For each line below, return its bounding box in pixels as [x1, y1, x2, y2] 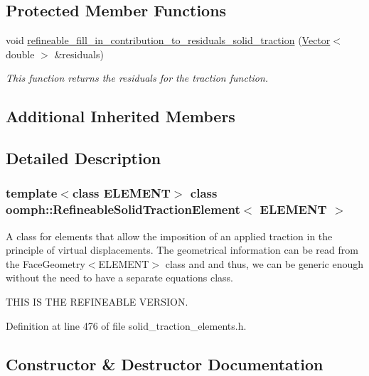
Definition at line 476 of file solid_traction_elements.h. [6, 318, 247, 333]
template [6, 184, 58, 202]
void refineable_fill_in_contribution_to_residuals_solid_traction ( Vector [6, 33, 331, 48]
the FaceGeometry [6, 256, 85, 271]
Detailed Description [6, 147, 161, 169]
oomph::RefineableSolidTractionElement [6, 200, 240, 218]
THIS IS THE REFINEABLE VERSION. [6, 294, 188, 309]
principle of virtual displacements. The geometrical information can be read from [6, 242, 358, 257]
